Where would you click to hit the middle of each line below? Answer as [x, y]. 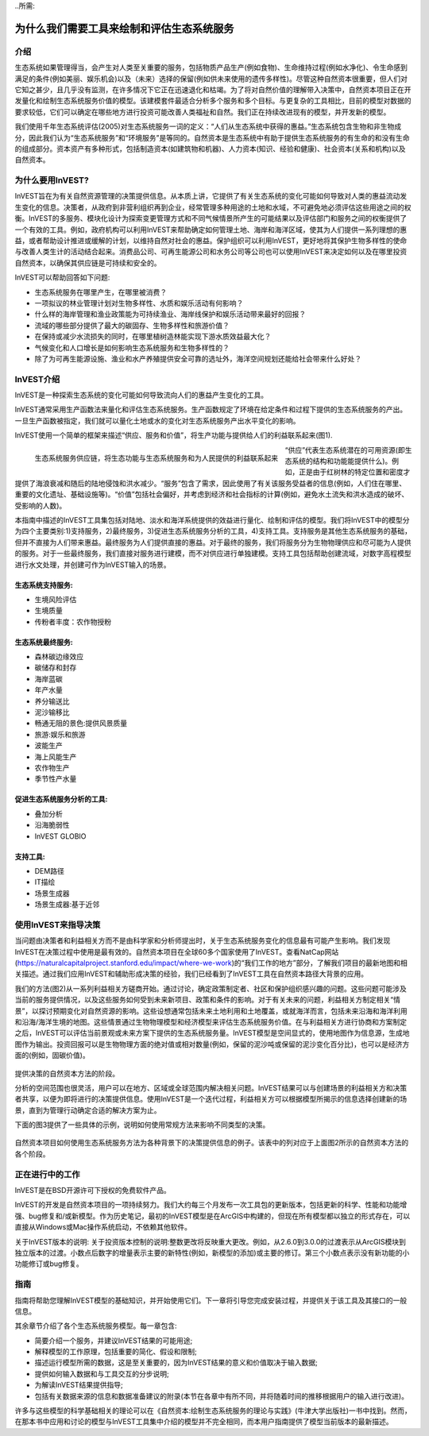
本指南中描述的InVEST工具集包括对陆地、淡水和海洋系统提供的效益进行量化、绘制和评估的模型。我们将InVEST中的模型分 [212, 519]
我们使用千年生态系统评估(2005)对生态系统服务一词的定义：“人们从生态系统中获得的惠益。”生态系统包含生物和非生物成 [208, 126]
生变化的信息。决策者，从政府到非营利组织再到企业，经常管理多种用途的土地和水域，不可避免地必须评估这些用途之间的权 [213, 207]
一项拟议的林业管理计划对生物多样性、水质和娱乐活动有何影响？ [139, 303]
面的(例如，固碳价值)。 [52, 1056]
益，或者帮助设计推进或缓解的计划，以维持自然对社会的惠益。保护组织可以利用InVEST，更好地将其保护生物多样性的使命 [211, 240]
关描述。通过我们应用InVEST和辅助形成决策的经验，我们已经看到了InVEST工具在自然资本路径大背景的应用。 [191, 974]
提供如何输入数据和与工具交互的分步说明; [102, 1373]
